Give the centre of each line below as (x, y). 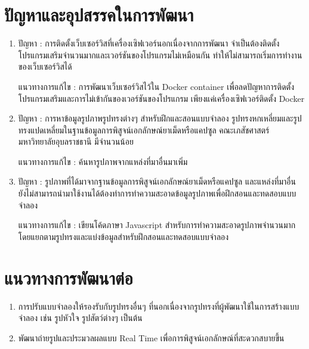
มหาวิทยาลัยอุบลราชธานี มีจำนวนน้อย (76, 141)
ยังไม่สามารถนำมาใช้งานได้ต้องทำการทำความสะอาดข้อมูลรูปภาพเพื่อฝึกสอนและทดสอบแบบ (157, 193)
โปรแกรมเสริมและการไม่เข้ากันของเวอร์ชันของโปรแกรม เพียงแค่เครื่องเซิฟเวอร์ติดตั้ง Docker (161, 98)
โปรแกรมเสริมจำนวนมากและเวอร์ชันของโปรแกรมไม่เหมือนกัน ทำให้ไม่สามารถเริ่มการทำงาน (160, 54)
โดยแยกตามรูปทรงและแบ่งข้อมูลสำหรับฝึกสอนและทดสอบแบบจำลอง (123, 236)
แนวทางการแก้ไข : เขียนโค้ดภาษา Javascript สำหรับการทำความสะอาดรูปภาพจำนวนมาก (157, 225)
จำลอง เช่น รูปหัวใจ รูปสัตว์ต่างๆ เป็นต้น (80, 318)
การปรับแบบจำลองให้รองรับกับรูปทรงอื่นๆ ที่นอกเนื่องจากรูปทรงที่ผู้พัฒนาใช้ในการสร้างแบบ (159, 306)
